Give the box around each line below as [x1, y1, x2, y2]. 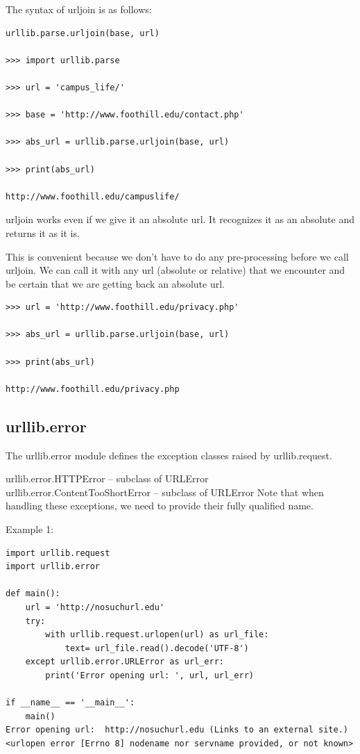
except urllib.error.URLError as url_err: [25, 657, 224, 667]
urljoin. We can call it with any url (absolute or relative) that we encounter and [6, 263, 345, 277]
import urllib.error [6, 562, 101, 572]
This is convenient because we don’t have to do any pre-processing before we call [6, 249, 349, 263]
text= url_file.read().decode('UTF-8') [65, 643, 249, 653]
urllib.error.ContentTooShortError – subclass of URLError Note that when [6, 484, 324, 499]
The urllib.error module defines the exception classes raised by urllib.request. [6, 448, 332, 462]
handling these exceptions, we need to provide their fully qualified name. [6, 498, 314, 513]
